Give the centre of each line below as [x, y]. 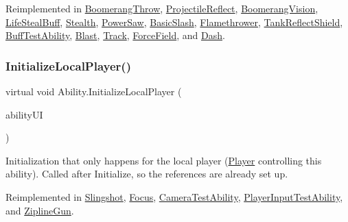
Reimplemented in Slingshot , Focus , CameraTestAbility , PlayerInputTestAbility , [174, 196]
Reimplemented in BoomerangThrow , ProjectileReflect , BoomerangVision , [162, 8]
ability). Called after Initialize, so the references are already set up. [147, 174]
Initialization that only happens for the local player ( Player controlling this [164, 160]
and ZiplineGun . [40, 210]
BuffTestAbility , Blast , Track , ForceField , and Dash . [115, 35]
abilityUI [24, 114]
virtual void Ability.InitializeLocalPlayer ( [94, 91]
